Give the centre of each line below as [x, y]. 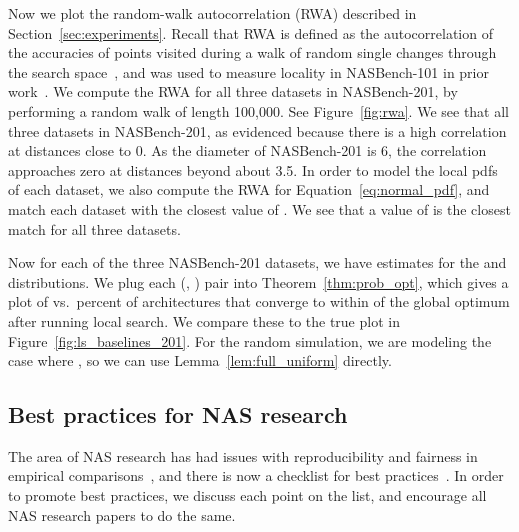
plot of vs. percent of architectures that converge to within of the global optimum [259, 301]
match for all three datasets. [94, 228]
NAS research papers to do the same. [122, 514]
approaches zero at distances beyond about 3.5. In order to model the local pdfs [253, 169]
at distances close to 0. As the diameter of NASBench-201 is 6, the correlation [247, 150]
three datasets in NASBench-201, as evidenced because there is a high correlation [257, 130]
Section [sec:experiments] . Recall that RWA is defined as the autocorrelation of [250, 32]
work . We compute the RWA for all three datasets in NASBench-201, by [233, 91]
